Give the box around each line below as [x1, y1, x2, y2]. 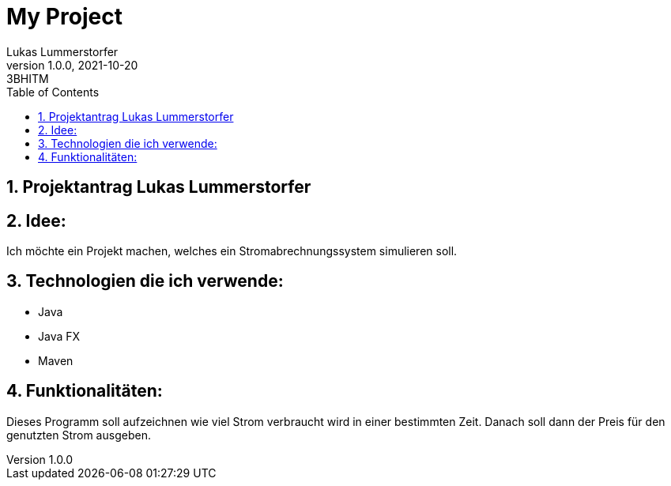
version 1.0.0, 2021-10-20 [6, 58, 138, 72]
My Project [6, 3, 123, 30]
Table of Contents [6, 85, 100, 99]
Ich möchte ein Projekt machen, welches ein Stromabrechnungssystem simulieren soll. [6, 244, 458, 258]
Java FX [38, 329, 81, 343]
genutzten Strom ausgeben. [6, 428, 151, 442]
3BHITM [6, 71, 49, 85]
